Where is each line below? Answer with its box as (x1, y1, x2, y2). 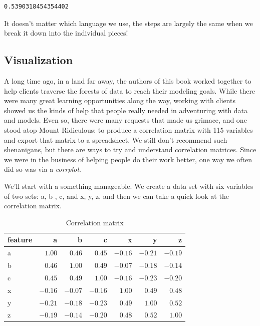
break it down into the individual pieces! (4, 28, 128, 38)
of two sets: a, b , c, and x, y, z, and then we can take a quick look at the (4, 190, 229, 201)
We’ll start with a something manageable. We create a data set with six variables (4, 180, 253, 191)
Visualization (4, 52, 73, 68)
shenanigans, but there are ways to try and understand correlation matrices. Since (4, 144, 256, 155)
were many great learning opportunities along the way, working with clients (4, 95, 235, 106)
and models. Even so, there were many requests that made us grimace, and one (4, 115, 247, 125)
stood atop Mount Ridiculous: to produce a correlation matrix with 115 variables (4, 124, 253, 135)
